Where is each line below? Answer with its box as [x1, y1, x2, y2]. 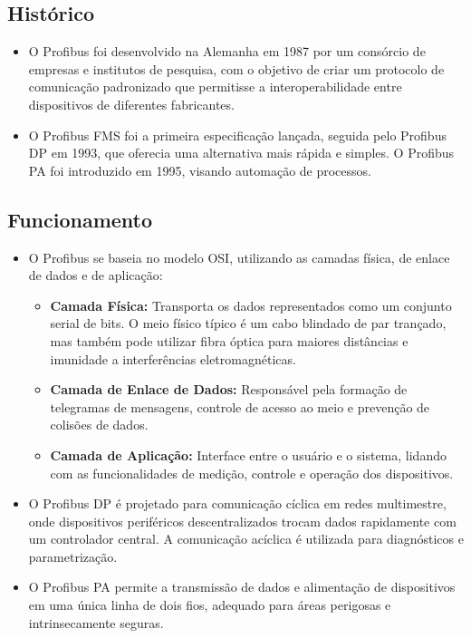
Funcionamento [7, 205, 153, 233]
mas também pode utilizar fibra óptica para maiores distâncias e [50, 331, 409, 350]
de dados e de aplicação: [28, 266, 163, 285]
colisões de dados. [50, 415, 149, 434]
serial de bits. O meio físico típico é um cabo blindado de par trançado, [50, 314, 447, 333]
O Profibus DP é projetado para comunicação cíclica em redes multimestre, [28, 494, 447, 513]
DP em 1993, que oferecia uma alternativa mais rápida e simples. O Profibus [28, 143, 455, 162]
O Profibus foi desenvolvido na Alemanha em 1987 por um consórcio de [28, 42, 426, 61]
